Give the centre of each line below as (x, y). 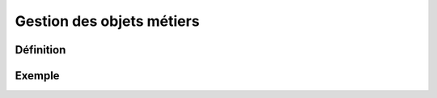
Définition (40, 50)
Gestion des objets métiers (107, 21)
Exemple (37, 76)
